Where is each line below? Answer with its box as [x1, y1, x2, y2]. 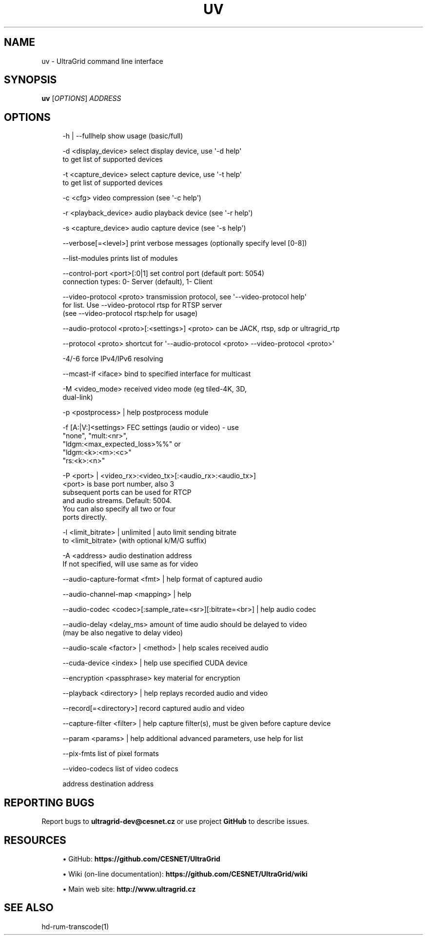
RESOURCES [4, 834, 66, 846]
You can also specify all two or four [62, 505, 176, 513]
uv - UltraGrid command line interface [41, 57, 163, 65]
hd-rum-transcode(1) [41, 922, 109, 931]
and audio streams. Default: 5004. [62, 496, 172, 505]
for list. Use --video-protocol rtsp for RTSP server [62, 301, 222, 310]
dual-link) [62, 393, 93, 402]
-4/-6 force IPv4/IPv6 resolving [62, 354, 163, 363]
